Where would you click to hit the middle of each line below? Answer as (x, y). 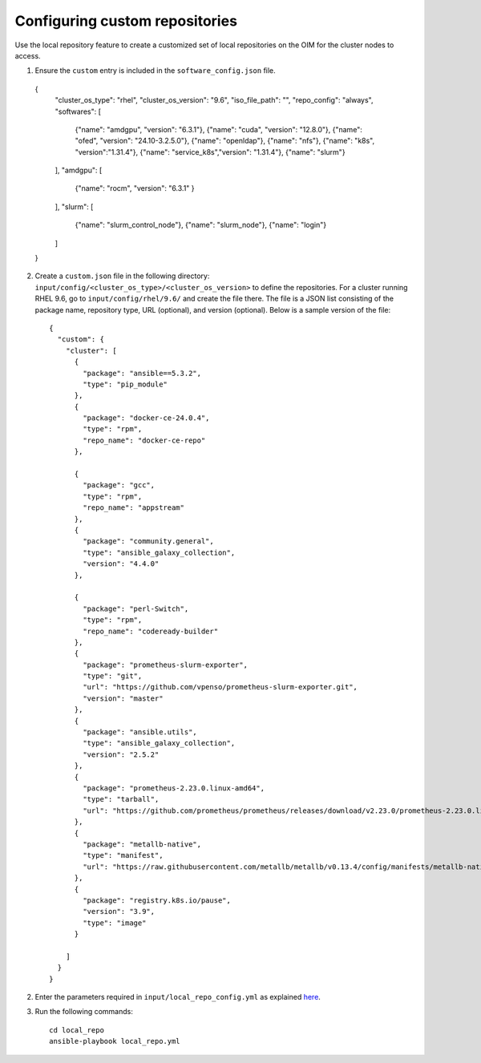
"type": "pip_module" (125, 384)
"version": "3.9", (119, 911)
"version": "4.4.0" (121, 564)
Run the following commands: (84, 1012)
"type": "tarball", (121, 799)
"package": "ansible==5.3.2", (142, 373)
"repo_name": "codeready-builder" (151, 631)
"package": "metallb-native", (142, 844)
